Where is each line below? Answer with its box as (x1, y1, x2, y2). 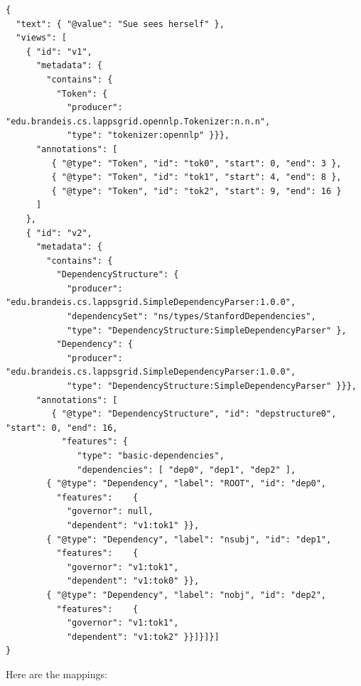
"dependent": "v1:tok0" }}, (66, 576, 200, 586)
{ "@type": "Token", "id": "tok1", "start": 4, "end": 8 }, (51, 172, 342, 183)
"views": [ (16, 33, 67, 43)
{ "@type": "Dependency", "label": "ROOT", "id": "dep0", (46, 478, 327, 489)
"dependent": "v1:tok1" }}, (66, 520, 200, 530)
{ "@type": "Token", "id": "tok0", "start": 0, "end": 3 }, (51, 158, 342, 168)
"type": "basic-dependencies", (77, 451, 225, 461)
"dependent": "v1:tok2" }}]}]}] (66, 631, 220, 642)
